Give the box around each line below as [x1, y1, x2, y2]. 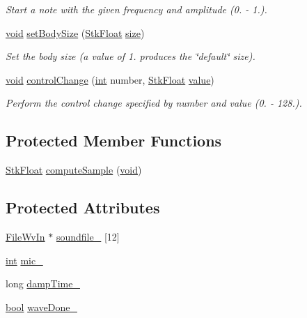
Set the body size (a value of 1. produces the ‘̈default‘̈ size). [6, 49, 255, 63]
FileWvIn [6, 229, 45, 243]
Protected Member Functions [6, 130, 222, 151]
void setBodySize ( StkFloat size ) [6, 25, 145, 40]
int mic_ [6, 252, 43, 267]
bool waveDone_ [6, 299, 77, 314]
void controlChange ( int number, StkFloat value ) [6, 72, 214, 86]
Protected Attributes [6, 197, 160, 218]
